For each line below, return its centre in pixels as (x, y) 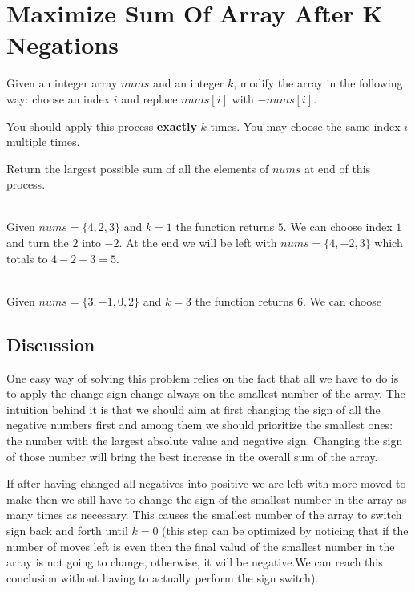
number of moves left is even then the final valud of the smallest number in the (201, 546)
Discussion (51, 344)
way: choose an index (58, 98)
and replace (149, 98)
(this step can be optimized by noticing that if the (285, 530)
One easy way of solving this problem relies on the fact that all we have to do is (203, 377)
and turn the (38, 243)
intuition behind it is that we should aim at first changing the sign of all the (193, 409)
